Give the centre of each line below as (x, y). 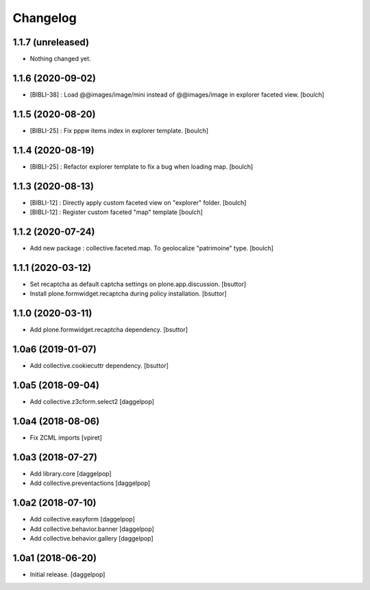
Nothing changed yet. (61, 59)
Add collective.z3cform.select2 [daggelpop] (92, 402)
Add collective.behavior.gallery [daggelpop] (91, 538)
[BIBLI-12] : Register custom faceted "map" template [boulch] (116, 212)
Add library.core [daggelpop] (71, 473)
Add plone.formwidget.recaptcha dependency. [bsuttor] (109, 330)
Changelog (45, 18)
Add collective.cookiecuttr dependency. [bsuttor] (99, 366)
